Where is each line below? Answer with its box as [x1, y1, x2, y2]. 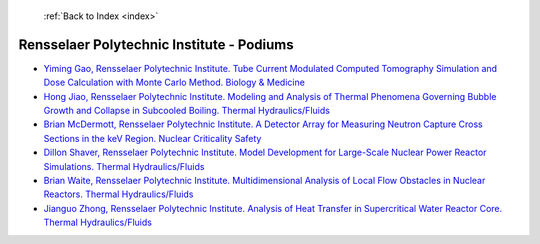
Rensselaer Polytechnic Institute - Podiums [18, 36, 294, 53]
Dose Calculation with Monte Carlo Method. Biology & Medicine [43, 76, 305, 89]
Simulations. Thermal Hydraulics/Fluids [43, 160, 205, 172]
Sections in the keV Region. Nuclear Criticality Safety [43, 132, 262, 144]
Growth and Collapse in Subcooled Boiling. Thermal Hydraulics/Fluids [43, 105, 330, 117]
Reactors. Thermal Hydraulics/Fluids [43, 188, 194, 200]
